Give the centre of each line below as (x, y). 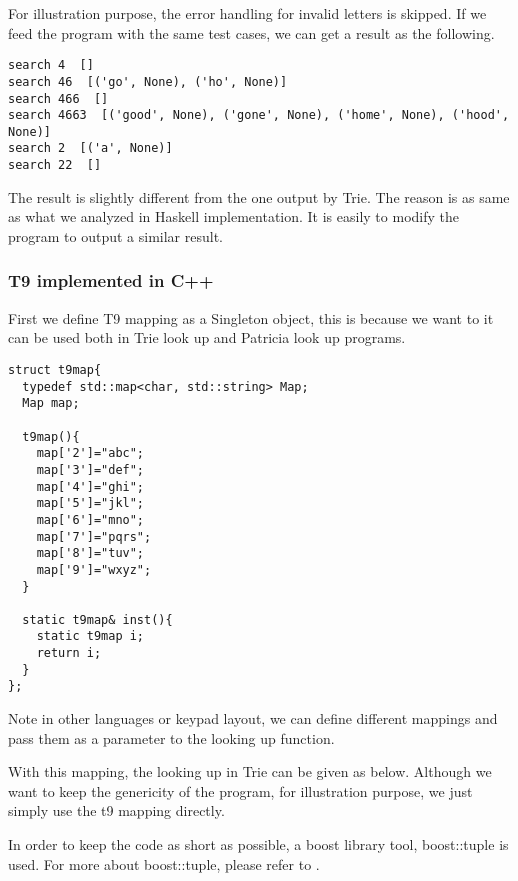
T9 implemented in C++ (111, 280)
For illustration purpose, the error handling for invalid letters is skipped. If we (247, 13)
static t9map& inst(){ (97, 619)
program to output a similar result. (115, 235)
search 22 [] (55, 165)
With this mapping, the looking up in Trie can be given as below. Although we (250, 771)
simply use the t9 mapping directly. (116, 810)
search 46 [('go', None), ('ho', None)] (148, 81)
